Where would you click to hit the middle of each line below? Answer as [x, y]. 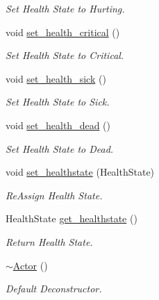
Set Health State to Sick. [58, 102]
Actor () [30, 265]
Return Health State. [49, 241]
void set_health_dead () [58, 125]
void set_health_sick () [56, 78]
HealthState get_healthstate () [72, 218]
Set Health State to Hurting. [65, 8]
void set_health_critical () [63, 32]
